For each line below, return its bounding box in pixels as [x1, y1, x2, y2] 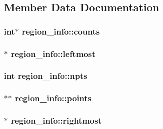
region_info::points [15, 92, 92, 104]
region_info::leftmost [11, 47, 96, 59]
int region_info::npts [4, 70, 87, 82]
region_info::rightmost [11, 114, 102, 127]
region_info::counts [21, 25, 100, 37]
